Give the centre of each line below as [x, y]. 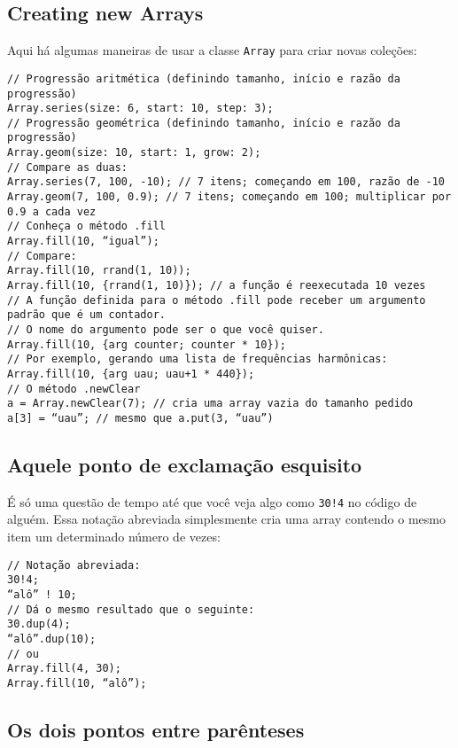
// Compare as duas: [68, 167]
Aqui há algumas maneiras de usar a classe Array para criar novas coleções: [212, 50]
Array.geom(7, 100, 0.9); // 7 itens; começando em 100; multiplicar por [229, 197]
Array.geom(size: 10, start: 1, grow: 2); [134, 153]
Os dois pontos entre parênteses [156, 729]
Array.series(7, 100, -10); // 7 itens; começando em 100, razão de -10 [226, 182]
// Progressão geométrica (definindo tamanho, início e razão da [204, 123]
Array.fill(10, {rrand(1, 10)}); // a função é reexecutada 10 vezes [217, 286]
